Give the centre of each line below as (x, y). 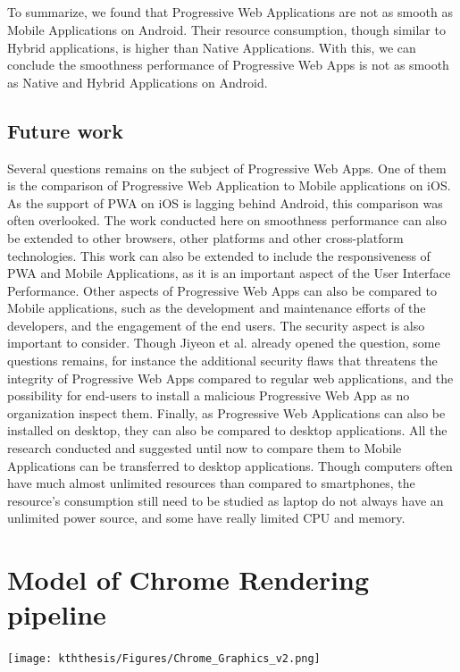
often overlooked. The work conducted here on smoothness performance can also (227, 220)
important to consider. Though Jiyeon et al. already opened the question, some (224, 343)
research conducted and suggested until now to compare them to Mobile (205, 448)
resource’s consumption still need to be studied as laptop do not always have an (226, 500)
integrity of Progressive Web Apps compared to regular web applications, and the (230, 378)
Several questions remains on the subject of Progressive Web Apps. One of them (227, 168)
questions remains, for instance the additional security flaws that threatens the (222, 361)
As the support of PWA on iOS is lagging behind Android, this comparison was (225, 202)
